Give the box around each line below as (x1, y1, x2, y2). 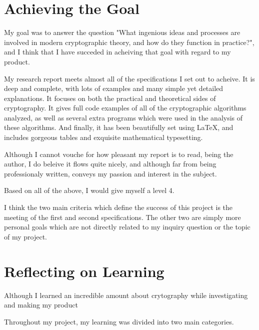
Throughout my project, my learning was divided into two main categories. (4, 316, 234, 326)
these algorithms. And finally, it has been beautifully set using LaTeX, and (4, 122, 233, 132)
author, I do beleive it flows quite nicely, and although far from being (4, 158, 216, 169)
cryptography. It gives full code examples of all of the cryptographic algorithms (4, 102, 246, 113)
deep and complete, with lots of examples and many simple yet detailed (4, 83, 223, 93)
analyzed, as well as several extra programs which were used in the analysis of (4, 112, 243, 122)
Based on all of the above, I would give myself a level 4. (4, 185, 174, 195)
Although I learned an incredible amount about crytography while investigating (4, 289, 248, 300)
